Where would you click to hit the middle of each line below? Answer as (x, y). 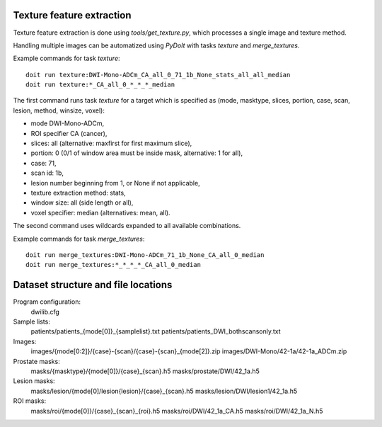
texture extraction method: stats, (79, 193)
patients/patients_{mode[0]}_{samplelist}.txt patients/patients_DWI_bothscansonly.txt (156, 331)
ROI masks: (30, 401)
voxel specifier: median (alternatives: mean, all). (100, 212)
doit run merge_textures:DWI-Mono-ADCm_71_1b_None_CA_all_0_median (145, 255)
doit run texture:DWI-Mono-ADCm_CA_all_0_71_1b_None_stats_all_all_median (158, 75)
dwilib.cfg (45, 312)
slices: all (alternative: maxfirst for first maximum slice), (111, 143)
